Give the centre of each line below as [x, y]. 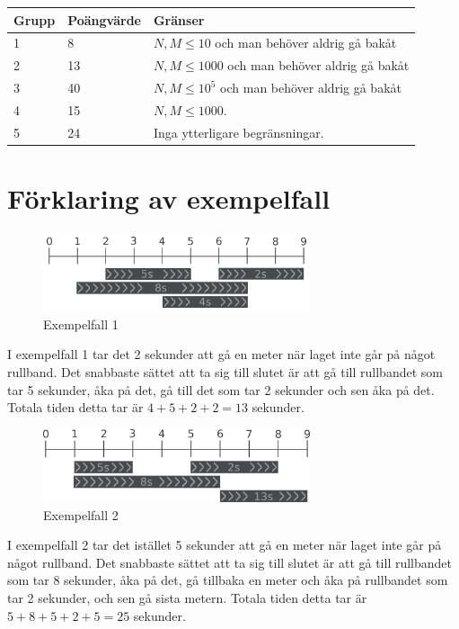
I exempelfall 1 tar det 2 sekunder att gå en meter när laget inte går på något [221, 354]
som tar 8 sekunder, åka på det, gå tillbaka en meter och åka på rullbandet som [228, 580]
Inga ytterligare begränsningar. [238, 132]
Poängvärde [104, 19]
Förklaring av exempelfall [169, 198]
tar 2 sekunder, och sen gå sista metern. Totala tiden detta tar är [187, 598]
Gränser [179, 19]
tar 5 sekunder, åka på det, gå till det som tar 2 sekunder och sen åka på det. [221, 389]
